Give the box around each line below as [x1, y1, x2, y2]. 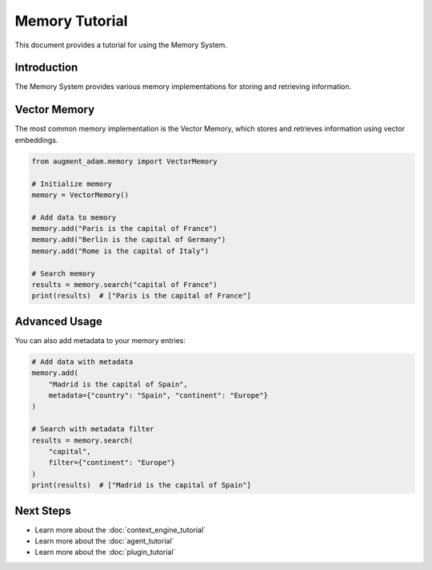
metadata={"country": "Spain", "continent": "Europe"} [48, 391, 268, 400]
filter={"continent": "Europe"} [48, 458, 176, 467]
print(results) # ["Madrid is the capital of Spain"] [31, 481, 251, 490]
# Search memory [31, 269, 96, 278]
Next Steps [14, 503, 71, 517]
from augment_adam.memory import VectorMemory [31, 156, 218, 166]
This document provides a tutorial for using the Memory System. [14, 40, 228, 50]
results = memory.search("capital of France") [31, 281, 218, 289]
